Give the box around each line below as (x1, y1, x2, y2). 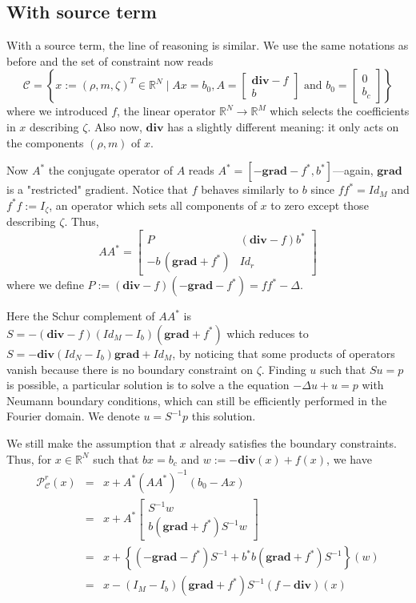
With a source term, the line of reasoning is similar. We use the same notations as (6, 37, 409, 54)
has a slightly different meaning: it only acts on (167, 118, 399, 135)
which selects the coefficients (270, 103, 410, 119)
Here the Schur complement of (6, 308, 155, 324)
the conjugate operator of (48, 162, 173, 179)
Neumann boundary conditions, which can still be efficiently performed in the (6, 392, 387, 408)
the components (6, 134, 84, 151)
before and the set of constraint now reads (6, 52, 214, 69)
